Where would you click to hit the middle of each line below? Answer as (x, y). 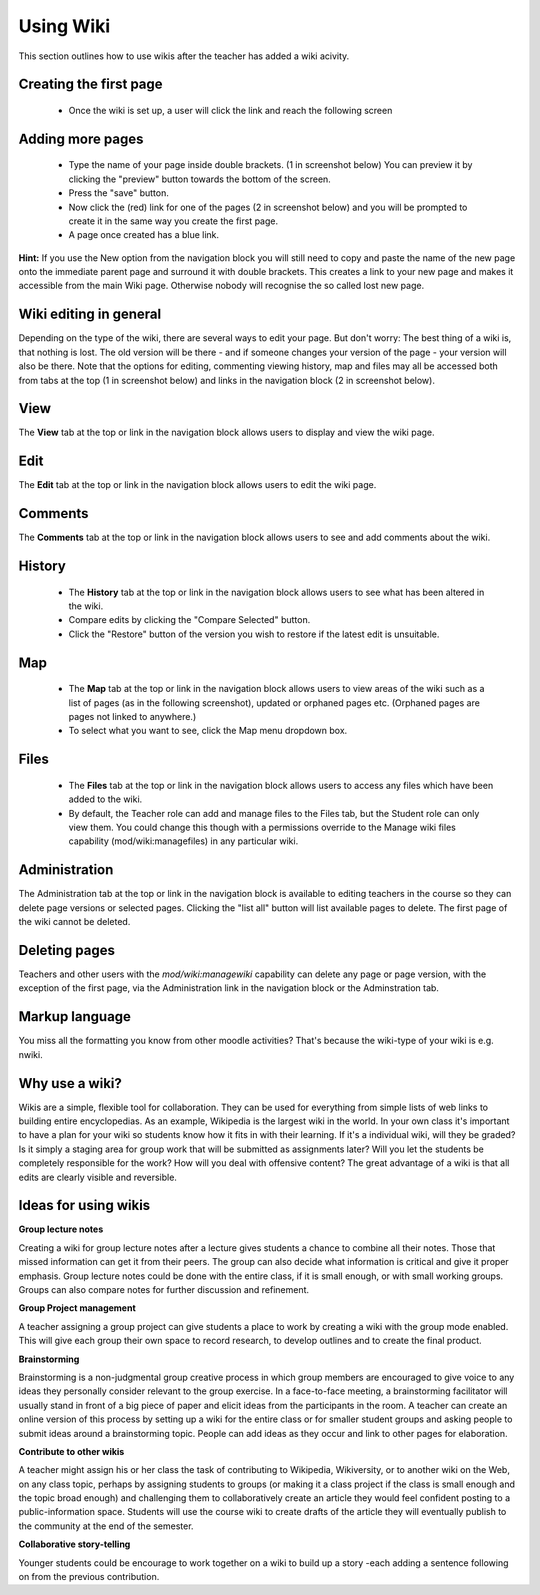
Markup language (75, 1016)
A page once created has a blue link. (144, 235)
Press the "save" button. (118, 193)
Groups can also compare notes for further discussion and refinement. (164, 1290)
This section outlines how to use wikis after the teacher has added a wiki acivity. (184, 56)
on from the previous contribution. (89, 1577)
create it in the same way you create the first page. (173, 221)
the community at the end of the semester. (106, 1526)
